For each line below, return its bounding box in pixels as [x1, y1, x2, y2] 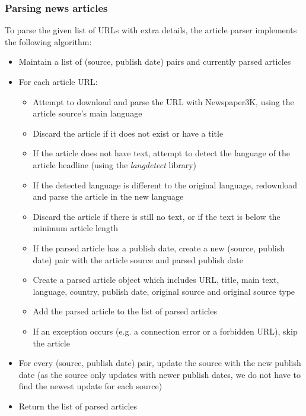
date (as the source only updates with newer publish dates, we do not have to [18, 368, 301, 380]
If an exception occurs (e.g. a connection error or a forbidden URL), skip [33, 324, 298, 337]
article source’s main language [33, 107, 142, 119]
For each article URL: [18, 75, 98, 87]
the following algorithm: [5, 35, 92, 48]
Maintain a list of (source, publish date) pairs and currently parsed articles [18, 55, 291, 68]
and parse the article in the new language [33, 190, 184, 203]
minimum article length [33, 222, 119, 234]
